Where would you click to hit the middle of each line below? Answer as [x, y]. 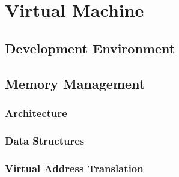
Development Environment [90, 48]
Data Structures [45, 140]
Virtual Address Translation [74, 168]
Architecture [36, 112]
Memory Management [75, 83]
